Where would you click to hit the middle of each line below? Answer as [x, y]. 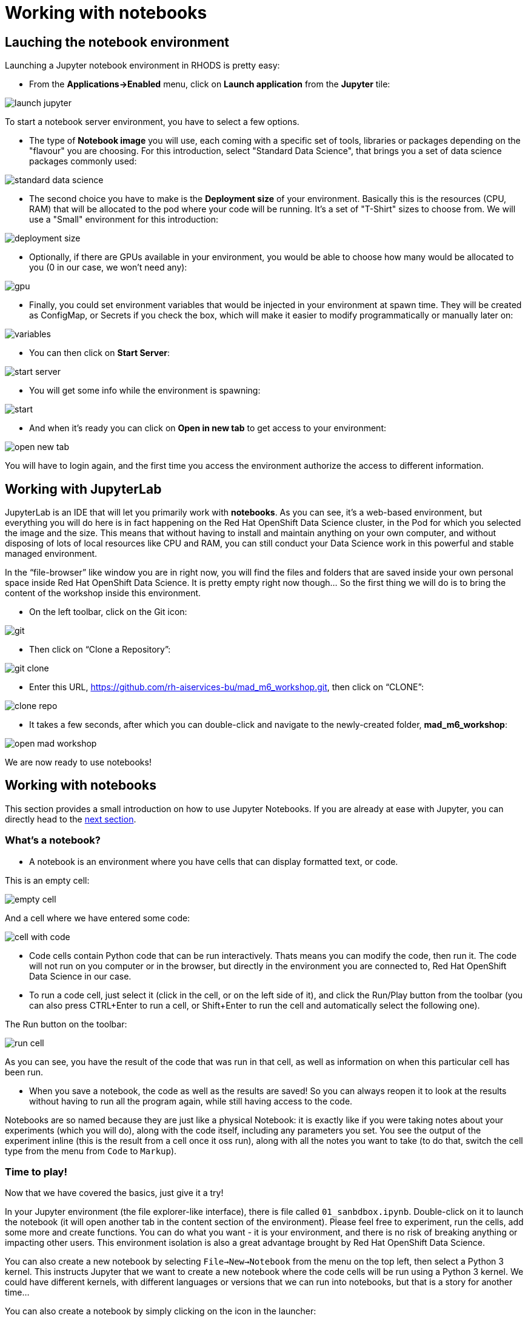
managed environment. [51, 554]
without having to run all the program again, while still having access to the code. [191, 1101]
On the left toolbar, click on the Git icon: [108, 612]
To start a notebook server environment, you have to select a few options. [152, 122]
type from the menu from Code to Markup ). [91, 1151]
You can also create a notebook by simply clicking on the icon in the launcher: [161, 1311]
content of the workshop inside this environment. [103, 593]
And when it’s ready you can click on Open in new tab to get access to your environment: [208, 428]
